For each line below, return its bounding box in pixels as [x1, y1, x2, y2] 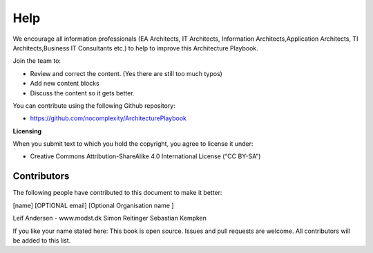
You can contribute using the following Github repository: [12, 101, 175, 110]
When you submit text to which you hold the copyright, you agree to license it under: [12, 140, 254, 148]
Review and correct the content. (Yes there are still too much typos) [30, 69, 222, 77]
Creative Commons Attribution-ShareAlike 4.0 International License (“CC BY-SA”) [30, 152, 261, 160]
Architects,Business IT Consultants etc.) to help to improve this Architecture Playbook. [12, 44, 258, 52]
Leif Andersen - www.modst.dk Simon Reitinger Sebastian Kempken [12, 214, 207, 223]
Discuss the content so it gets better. [30, 88, 135, 97]
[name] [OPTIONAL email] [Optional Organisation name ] [12, 201, 174, 209]
